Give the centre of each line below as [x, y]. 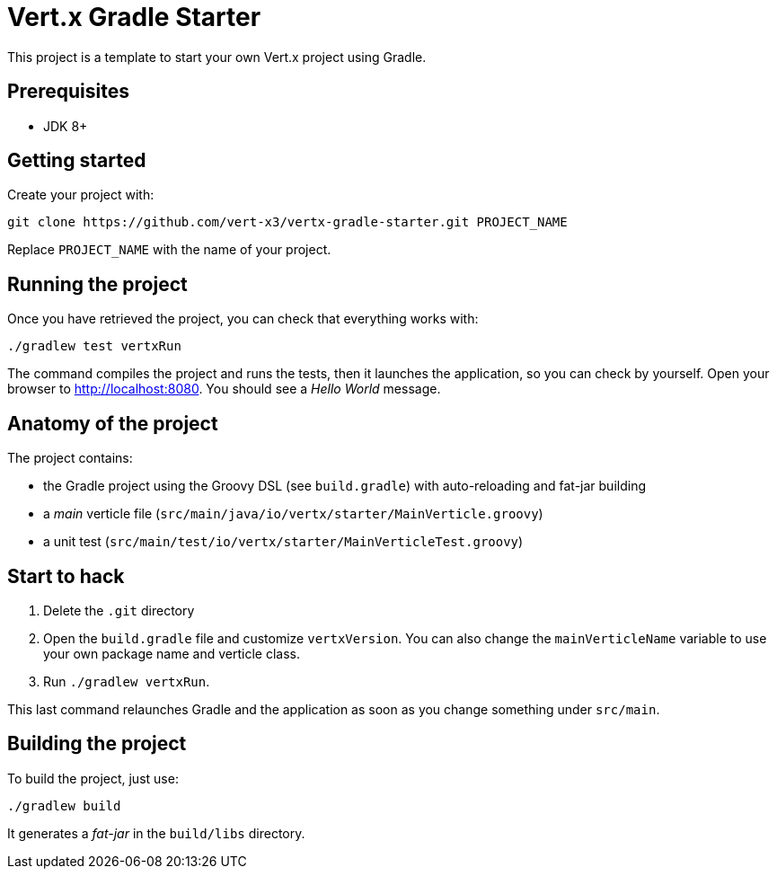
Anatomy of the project [113, 423]
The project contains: [70, 458]
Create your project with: [81, 195]
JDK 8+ [66, 126]
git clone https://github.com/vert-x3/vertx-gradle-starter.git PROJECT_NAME [287, 222]
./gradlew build [64, 805]
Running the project [97, 284]
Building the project [97, 744]
